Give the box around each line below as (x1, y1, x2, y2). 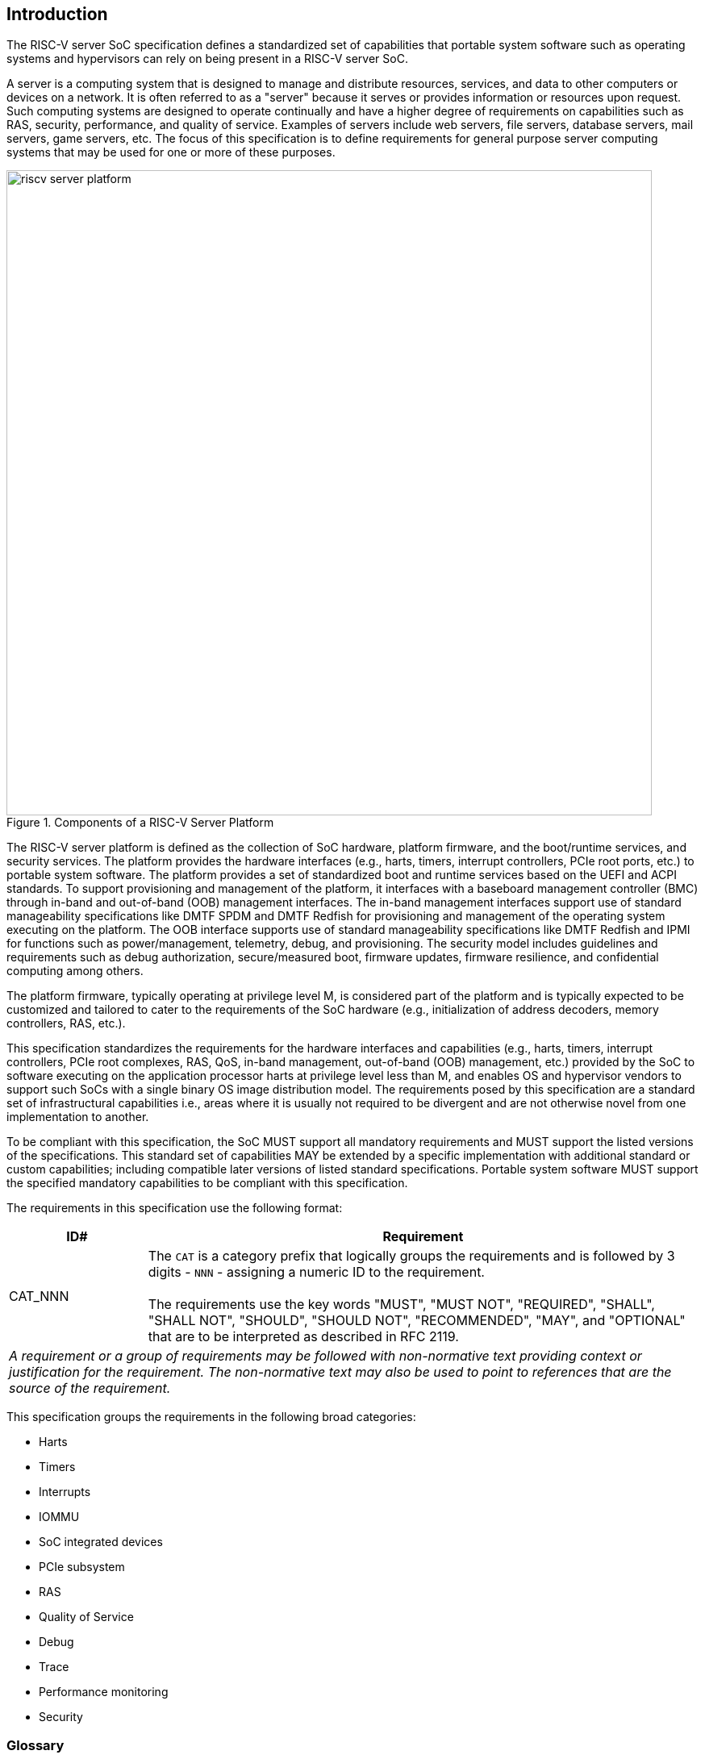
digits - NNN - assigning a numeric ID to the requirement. (148, 1264, 485, 1281)
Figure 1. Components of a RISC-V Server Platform (6, 815, 274, 830)
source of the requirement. (9, 1380, 171, 1397)
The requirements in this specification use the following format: (6, 1201, 343, 1215)
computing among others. (6, 964, 144, 978)
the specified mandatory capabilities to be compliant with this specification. (6, 1176, 408, 1190)
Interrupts (39, 1485, 91, 1499)
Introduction (6, 4, 108, 24)
